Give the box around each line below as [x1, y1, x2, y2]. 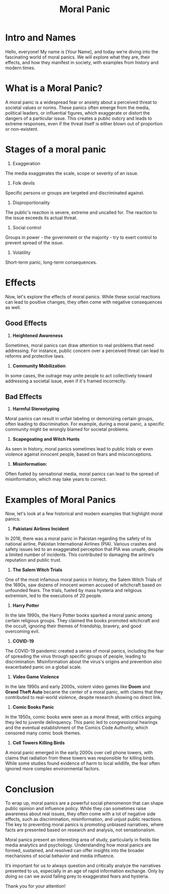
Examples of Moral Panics [5, 494, 116, 506]
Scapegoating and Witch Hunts [12, 436, 80, 442]
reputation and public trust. [5, 557, 62, 563]
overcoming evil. [5, 628, 40, 634]
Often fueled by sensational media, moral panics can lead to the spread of [5, 471, 159, 477]
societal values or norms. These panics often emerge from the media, [5, 105, 150, 111]
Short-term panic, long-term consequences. [5, 259, 97, 265]
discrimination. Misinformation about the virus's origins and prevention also [5, 659, 162, 665]
